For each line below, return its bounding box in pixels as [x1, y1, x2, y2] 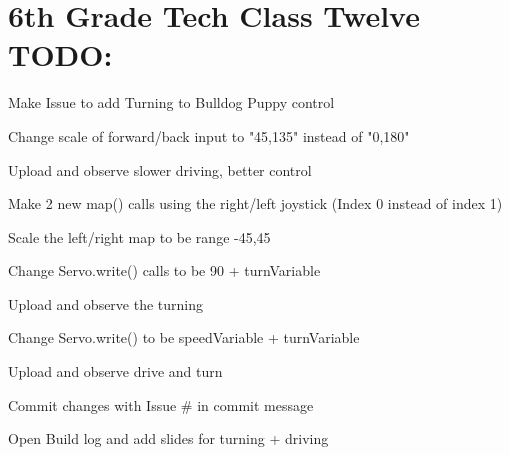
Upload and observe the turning [8, 293, 204, 314]
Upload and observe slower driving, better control [8, 159, 312, 180]
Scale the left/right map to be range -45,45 [8, 226, 271, 247]
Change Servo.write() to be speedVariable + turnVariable [8, 327, 360, 348]
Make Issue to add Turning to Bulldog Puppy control [8, 92, 335, 113]
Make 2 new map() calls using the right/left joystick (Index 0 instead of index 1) [8, 193, 503, 214]
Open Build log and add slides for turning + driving [8, 428, 329, 449]
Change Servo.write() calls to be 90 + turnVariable [8, 260, 321, 281]
